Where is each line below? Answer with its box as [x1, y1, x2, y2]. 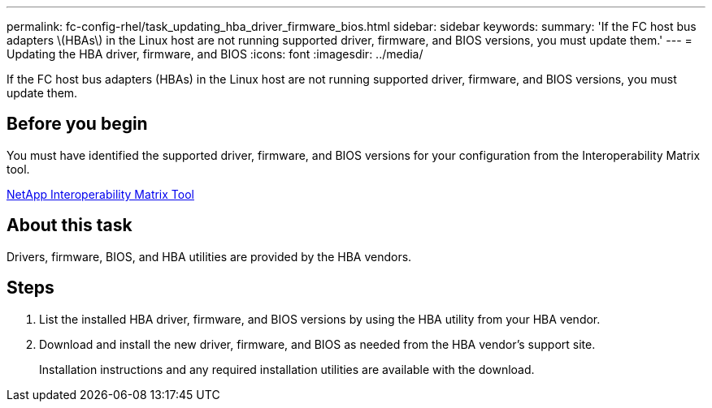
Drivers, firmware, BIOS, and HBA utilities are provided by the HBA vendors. [7, 249, 412, 264]
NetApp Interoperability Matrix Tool [7, 187, 194, 201]
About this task [7, 215, 132, 236]
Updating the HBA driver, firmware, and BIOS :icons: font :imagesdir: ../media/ [7, 47, 423, 61]
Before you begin [7, 114, 148, 135]
